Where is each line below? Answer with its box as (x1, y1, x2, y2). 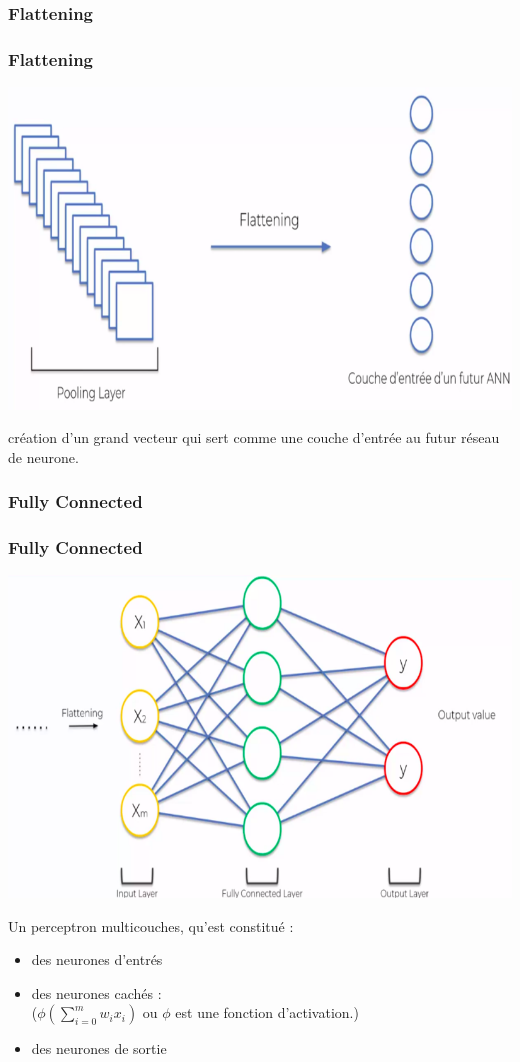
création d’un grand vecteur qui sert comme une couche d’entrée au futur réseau (8, 427, 500, 448)
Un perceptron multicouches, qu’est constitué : (8, 915, 294, 936)
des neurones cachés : (31, 982, 162, 1003)
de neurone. (8, 446, 79, 467)
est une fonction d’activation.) (175, 1002, 359, 1023)
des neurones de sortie (31, 1038, 167, 1059)
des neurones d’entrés (31, 949, 163, 970)
